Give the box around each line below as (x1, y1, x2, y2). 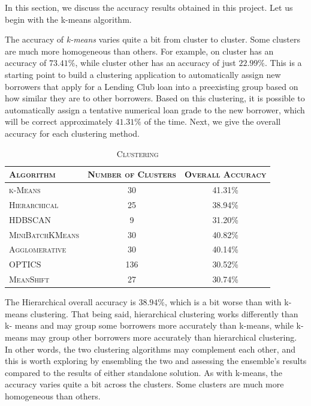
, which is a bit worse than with (165, 296, 282, 308)
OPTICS (9, 258, 41, 270)
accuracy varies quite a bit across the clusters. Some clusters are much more (5, 378, 284, 390)
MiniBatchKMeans (9, 228, 80, 240)
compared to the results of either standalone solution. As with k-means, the (5, 366, 282, 378)
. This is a (265, 56, 302, 69)
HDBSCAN (9, 213, 51, 225)
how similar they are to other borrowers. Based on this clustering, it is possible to (5, 92, 305, 104)
